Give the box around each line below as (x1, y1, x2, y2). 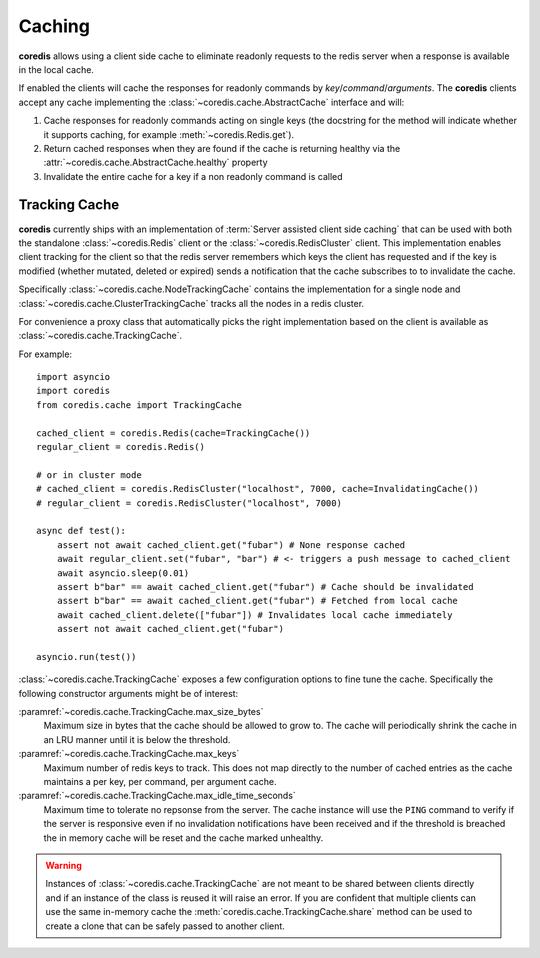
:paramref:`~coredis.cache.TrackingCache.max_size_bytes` (18, 706, 264, 718)
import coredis (36, 385, 111, 397)
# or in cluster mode (36, 469, 142, 480)
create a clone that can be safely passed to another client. (45, 920, 285, 932)
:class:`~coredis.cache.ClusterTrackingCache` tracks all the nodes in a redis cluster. (18, 297, 365, 309)
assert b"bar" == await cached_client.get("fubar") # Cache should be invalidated (56, 581, 474, 592)
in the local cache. (18, 63, 95, 75)
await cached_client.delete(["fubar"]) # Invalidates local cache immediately (56, 609, 453, 620)
